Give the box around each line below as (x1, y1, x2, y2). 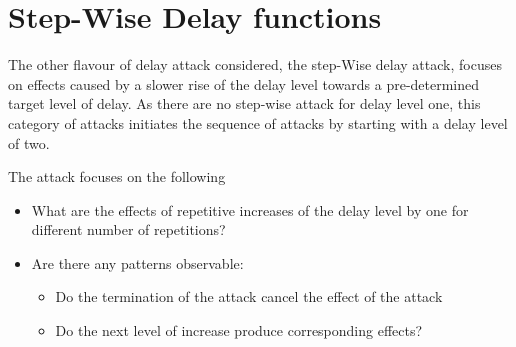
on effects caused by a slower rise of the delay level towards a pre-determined (8, 73, 480, 94)
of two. (8, 132, 50, 153)
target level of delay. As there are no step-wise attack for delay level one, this (8, 93, 481, 114)
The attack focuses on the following (8, 166, 226, 187)
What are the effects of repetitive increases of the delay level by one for (31, 199, 469, 220)
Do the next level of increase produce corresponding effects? (55, 320, 423, 341)
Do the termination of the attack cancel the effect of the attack (55, 286, 443, 307)
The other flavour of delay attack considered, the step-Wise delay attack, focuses (8, 54, 502, 75)
